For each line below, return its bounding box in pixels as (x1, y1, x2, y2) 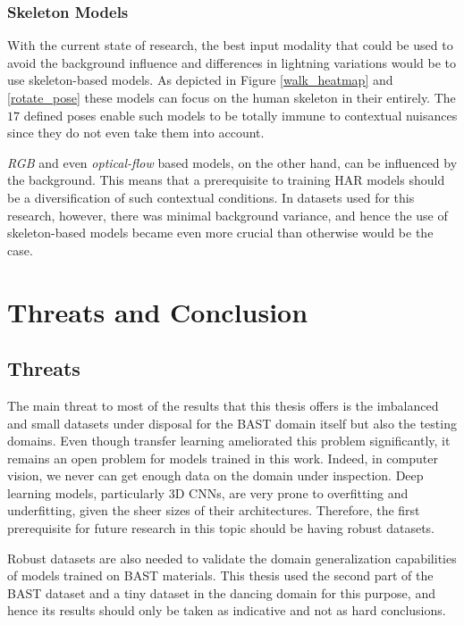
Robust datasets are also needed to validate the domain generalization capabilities (7, 548, 457, 567)
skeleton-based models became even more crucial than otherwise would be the (7, 223, 434, 242)
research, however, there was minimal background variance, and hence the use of (7, 205, 448, 224)
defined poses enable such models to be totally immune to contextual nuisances (23, 105, 458, 124)
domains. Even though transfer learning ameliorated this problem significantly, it (7, 431, 451, 450)
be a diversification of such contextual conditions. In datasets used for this (7, 187, 415, 206)
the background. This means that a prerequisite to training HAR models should (7, 171, 445, 189)
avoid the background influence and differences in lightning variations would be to (7, 53, 456, 71)
